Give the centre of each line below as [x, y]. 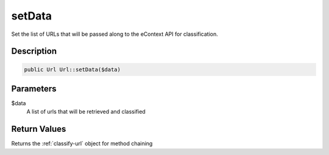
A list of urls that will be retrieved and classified [86, 112]
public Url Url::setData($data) [73, 69]
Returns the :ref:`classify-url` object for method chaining [82, 143]
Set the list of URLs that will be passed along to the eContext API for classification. [115, 34]
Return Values [39, 129]
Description [34, 51]
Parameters [34, 88]
